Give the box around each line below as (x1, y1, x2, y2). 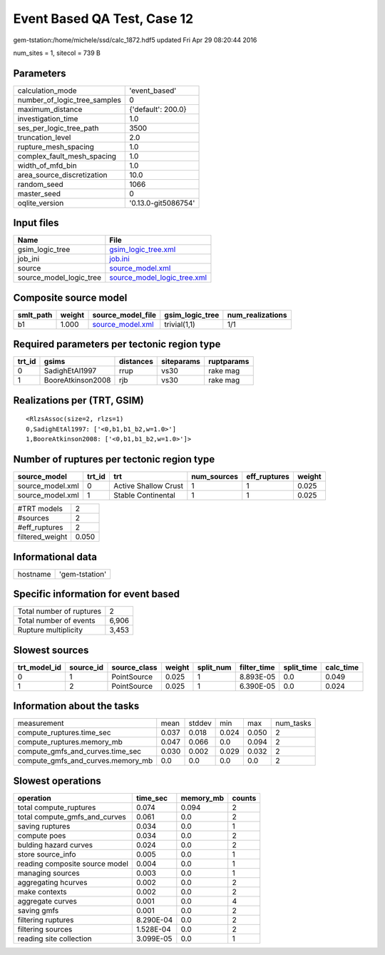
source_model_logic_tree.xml (109, 273, 207, 283)
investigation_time (17, 113, 78, 123)
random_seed (17, 179, 63, 189)
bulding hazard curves (17, 839, 93, 849)
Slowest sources (13, 644, 89, 656)
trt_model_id (17, 662, 62, 672)
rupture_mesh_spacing (17, 141, 94, 151)
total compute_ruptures (17, 802, 96, 812)
